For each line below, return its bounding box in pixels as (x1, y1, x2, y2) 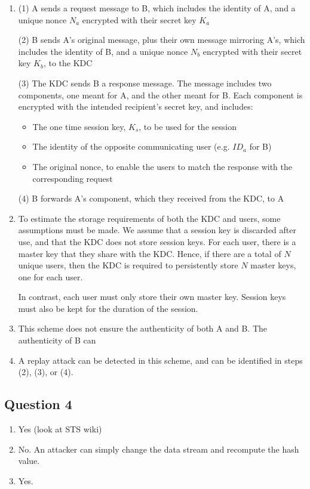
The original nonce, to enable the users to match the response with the (32, 160, 292, 172)
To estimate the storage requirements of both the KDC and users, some (18, 212, 281, 224)
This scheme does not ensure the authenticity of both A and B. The (18, 322, 268, 335)
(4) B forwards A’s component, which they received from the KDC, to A (18, 192, 284, 205)
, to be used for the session (139, 120, 237, 132)
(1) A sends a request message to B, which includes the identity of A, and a (18, 2, 296, 14)
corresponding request (32, 172, 113, 184)
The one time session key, (32, 120, 126, 132)
